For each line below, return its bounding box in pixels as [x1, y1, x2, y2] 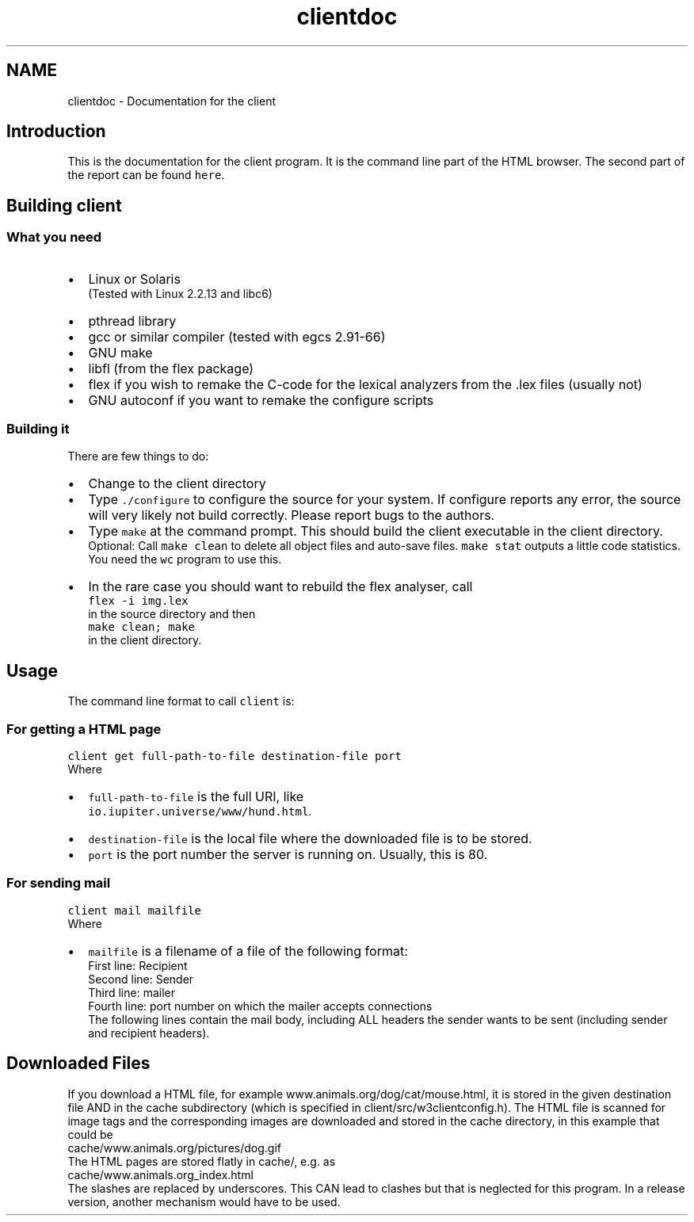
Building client [6, 195, 122, 216]
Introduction [6, 121, 106, 142]
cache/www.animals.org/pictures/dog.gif [67, 1140, 281, 1155]
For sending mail [6, 875, 111, 892]
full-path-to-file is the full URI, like [88, 789, 304, 804]
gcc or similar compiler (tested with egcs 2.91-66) [88, 328, 386, 345]
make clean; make [88, 621, 196, 634]
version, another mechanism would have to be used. [67, 1194, 341, 1209]
